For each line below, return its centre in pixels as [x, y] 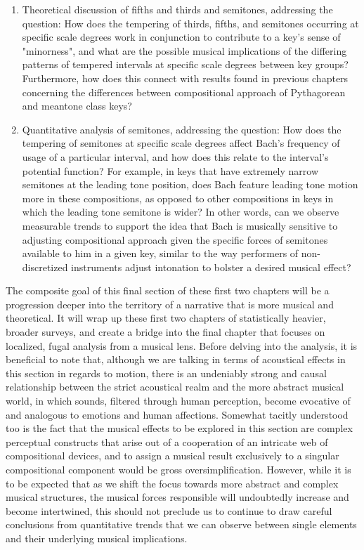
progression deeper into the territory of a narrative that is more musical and [170, 304]
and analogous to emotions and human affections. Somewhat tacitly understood [177, 414]
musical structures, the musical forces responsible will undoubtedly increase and [177, 497]
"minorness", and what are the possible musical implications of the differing [184, 50]
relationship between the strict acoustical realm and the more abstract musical [175, 387]
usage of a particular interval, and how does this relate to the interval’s [175, 156]
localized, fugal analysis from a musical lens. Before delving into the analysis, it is [182, 345]
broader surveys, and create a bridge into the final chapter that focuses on [165, 332]
